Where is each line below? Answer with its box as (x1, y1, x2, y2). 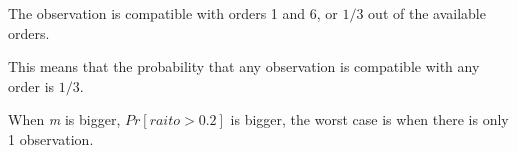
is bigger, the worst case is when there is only (230, 109, 509, 130)
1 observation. (8, 128, 94, 149)
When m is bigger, (8, 109, 121, 130)
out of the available (368, 3, 486, 23)
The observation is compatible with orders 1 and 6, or (8, 3, 338, 23)
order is (8, 75, 55, 96)
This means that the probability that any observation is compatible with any (8, 56, 480, 77)
